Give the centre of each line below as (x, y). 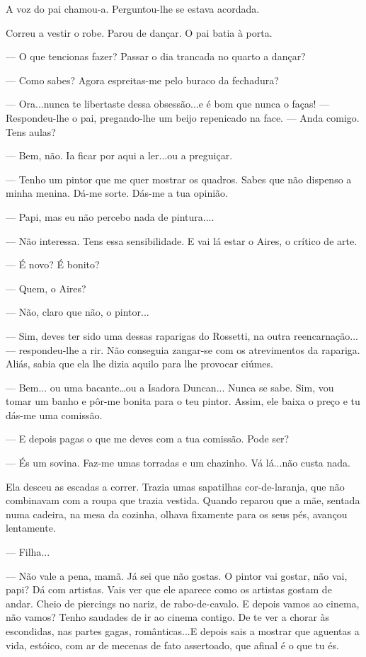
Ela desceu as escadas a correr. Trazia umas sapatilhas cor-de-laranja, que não (175, 486)
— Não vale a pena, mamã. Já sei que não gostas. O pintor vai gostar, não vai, (177, 575)
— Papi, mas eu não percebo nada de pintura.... (110, 216)
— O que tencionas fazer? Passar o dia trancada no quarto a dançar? (156, 56)
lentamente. (31, 528)
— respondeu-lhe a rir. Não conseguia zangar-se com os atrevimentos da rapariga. (183, 349)
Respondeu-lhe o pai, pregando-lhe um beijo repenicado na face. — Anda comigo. (183, 117)
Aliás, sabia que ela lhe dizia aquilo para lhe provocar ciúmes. (139, 364)
